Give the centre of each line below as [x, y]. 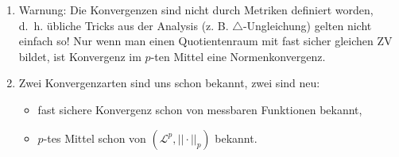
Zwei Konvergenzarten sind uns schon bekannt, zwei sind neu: [169, 83]
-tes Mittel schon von [95, 138]
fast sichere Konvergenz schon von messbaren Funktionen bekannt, [200, 109]
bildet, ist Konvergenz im [80, 56]
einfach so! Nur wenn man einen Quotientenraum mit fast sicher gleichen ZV [205, 41]
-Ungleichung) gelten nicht [307, 25]
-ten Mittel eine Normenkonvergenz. [238, 56]
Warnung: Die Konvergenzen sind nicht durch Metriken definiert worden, [196, 10]
